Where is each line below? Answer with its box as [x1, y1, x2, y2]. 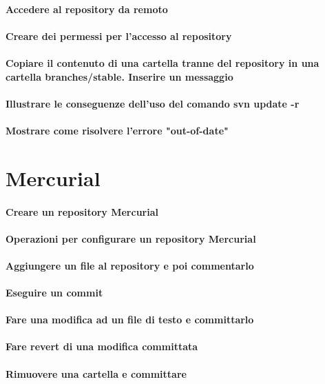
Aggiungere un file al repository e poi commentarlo [6, 258, 254, 272]
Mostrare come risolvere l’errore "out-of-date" [6, 123, 229, 137]
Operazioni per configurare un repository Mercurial [6, 231, 256, 245]
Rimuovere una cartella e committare [6, 366, 187, 381]
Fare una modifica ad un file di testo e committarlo [6, 312, 254, 327]
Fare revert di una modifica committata [6, 339, 198, 354]
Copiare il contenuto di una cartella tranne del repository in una [6, 55, 319, 70]
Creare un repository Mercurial [6, 204, 158, 219]
